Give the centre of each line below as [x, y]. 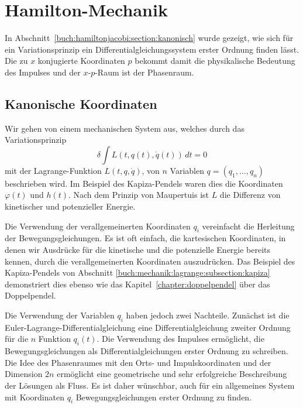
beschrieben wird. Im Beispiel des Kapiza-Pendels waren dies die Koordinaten [144, 183]
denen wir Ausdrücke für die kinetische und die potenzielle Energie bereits [138, 250]
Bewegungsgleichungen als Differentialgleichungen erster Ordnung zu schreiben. [147, 351]
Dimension [24, 374]
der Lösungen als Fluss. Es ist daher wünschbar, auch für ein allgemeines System [150, 385]
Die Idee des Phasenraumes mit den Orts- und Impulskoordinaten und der [138, 362]
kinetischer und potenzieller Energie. [70, 206]
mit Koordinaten [35, 397]
